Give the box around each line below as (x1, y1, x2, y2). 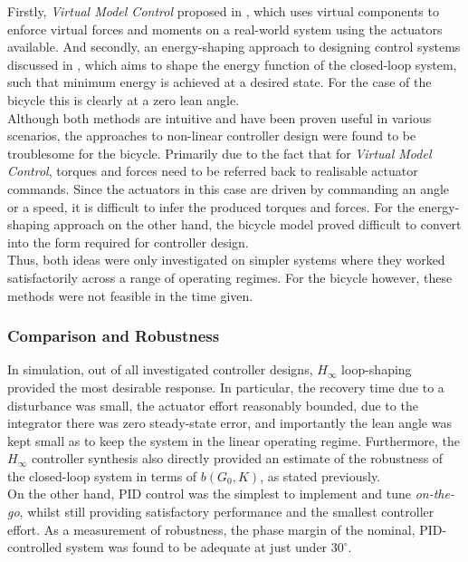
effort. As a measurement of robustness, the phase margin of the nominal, (7, 519, 415, 538)
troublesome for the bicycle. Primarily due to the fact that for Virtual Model (7, 143, 432, 162)
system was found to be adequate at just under (65, 538, 328, 557)
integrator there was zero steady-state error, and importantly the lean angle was (7, 413, 452, 432)
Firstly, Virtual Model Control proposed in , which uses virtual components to (7, 2, 439, 20)
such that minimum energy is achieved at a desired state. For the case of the (7, 73, 432, 92)
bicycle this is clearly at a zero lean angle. (7, 90, 240, 109)
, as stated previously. (260, 466, 381, 485)
